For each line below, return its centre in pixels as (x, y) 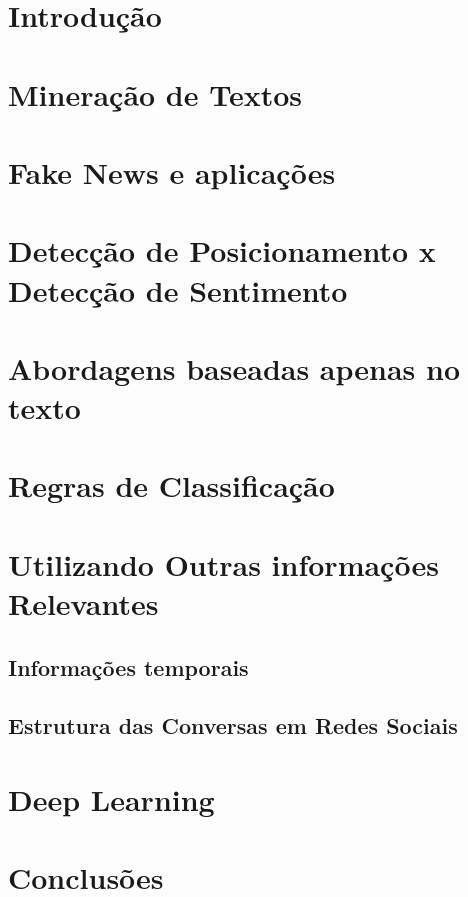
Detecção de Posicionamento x (222, 250)
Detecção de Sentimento (178, 289)
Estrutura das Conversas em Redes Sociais (233, 725)
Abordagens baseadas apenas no (234, 367)
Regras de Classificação (171, 485)
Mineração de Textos (155, 93)
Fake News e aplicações (172, 171)
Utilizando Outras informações (223, 563)
